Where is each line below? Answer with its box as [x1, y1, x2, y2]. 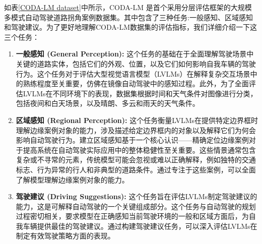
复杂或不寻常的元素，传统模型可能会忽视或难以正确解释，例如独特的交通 [16, 154, 256, 165]
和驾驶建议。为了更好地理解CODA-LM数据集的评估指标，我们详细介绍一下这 [4, 22, 257, 32]
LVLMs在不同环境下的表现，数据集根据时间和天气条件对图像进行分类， [23, 88, 257, 98]
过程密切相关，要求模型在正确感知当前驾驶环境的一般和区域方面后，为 [16, 211, 249, 221]
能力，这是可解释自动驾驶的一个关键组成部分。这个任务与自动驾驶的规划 [16, 201, 256, 211]
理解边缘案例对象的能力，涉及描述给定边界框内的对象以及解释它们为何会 [16, 125, 256, 135]
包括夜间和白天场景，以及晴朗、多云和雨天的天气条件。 [16, 98, 200, 108]
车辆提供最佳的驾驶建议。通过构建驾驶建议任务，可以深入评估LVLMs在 [23, 220, 257, 231]
